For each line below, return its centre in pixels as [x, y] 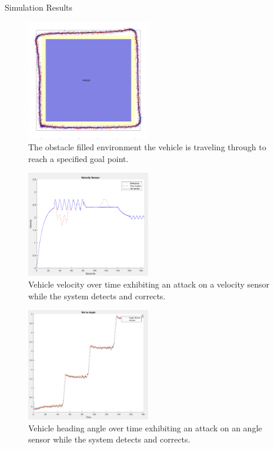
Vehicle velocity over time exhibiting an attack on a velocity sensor [149, 284]
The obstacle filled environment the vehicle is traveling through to [147, 147]
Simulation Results [39, 7]
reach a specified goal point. [78, 158]
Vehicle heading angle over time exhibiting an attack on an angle [145, 427]
